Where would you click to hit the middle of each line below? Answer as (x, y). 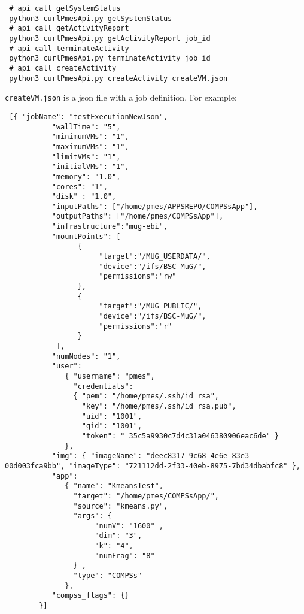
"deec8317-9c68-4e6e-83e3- (200, 456)
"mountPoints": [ (86, 236)
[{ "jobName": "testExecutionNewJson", (89, 117)
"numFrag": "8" (125, 556)
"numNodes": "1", (86, 356)
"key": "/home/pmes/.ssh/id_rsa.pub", (159, 406)
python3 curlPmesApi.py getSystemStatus (91, 18)
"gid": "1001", (112, 426)
